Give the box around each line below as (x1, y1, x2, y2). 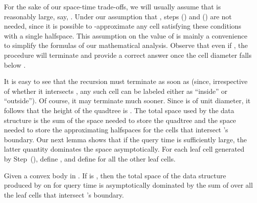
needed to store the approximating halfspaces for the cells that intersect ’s (4, 124, 228, 135)
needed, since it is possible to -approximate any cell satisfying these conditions (4, 21, 242, 31)
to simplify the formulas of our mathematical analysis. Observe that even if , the (4, 40, 248, 50)
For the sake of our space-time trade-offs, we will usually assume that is (4, 1, 221, 11)
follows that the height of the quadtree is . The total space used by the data (4, 105, 234, 115)
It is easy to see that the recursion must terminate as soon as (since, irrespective (4, 76, 248, 86)
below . (4, 59, 26, 70)
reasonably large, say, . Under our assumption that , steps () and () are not (4, 11, 232, 21)
